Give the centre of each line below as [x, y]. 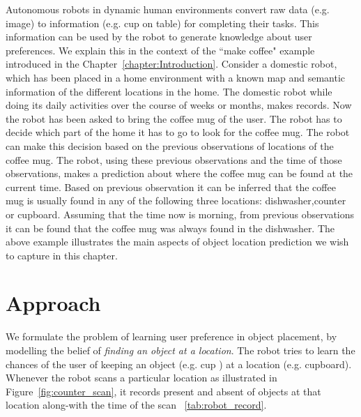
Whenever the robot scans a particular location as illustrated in [141, 378]
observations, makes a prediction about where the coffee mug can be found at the [179, 173]
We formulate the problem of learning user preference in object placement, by [171, 336]
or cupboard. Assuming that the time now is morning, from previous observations [180, 214]
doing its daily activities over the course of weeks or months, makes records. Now [179, 105]
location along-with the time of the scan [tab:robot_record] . [136, 405]
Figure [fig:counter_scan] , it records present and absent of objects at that [163, 391]
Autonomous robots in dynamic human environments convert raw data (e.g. [168, 9]
